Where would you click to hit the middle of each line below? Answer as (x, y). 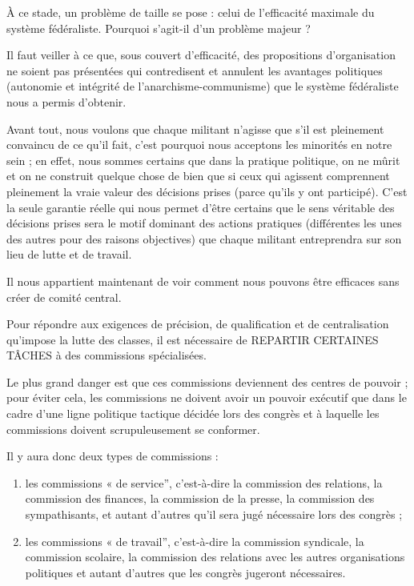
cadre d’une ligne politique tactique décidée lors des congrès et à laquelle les (193, 413)
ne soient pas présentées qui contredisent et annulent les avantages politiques (195, 70)
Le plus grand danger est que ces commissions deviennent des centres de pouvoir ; (207, 381)
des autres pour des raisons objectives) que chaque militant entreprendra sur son (204, 238)
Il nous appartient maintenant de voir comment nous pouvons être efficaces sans (203, 281)
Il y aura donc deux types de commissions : (113, 456)
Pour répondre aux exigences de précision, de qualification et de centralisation (198, 324)
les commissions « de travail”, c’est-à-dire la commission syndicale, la (195, 541)
